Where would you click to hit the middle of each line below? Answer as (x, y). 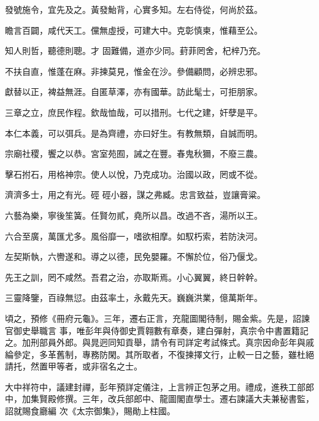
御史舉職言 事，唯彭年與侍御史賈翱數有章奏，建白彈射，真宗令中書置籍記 (161, 330)
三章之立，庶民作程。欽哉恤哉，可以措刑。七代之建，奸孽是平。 (134, 112)
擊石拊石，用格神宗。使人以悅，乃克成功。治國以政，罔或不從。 (134, 174)
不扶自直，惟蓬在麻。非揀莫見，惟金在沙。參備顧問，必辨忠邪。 (134, 71)
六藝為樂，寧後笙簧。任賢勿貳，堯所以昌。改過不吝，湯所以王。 (134, 215)
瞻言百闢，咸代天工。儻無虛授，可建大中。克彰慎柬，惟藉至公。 (134, 30)
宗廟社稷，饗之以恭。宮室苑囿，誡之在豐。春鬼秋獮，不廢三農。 (134, 154)
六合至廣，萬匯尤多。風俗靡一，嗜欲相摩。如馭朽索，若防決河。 (134, 236)
